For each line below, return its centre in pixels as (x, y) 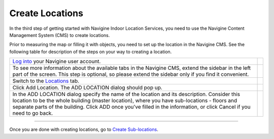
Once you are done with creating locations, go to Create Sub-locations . (84, 129)
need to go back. (33, 113)
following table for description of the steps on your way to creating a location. (91, 52)
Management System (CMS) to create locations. (60, 35)
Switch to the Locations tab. (46, 81)
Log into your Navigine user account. (57, 62)
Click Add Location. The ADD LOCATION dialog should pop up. (87, 87)
